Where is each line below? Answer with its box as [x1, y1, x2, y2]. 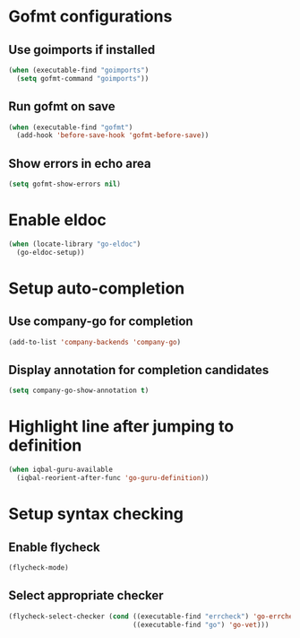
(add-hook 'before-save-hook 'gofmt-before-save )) [16, 131, 210, 140]
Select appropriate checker [8, 588, 164, 603]
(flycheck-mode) [8, 563, 69, 572]
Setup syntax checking [8, 504, 184, 524]
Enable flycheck [8, 539, 100, 555]
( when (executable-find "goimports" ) [8, 66, 150, 74]
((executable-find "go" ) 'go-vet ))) [132, 620, 270, 629]
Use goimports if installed [8, 42, 156, 57]
